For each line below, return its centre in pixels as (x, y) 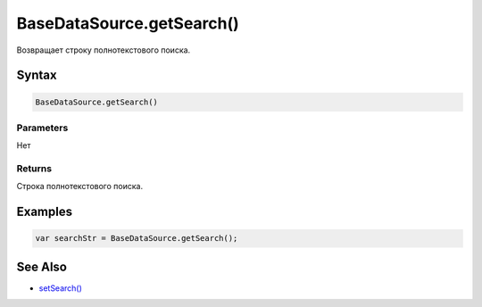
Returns (34, 169)
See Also (42, 266)
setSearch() (60, 288)
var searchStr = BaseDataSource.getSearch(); (137, 238)
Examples (45, 212)
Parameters (42, 128)
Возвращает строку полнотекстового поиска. (104, 50)
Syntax (37, 75)
